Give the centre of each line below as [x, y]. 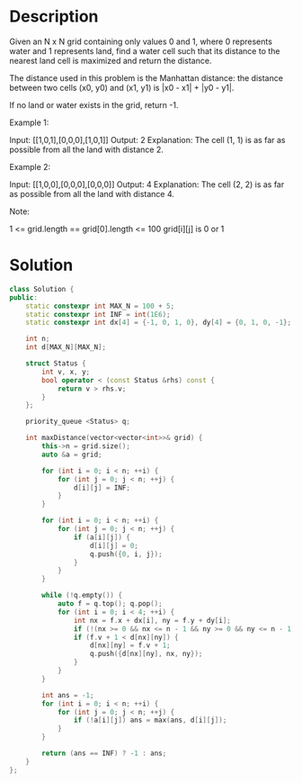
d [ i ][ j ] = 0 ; [114, 545]
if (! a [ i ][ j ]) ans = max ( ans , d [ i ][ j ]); [150, 720]
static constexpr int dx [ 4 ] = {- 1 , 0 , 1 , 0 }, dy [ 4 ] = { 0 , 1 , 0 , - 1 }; [159, 323]
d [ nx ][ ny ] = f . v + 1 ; [130, 645]
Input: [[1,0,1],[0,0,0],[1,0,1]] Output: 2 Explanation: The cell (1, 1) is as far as [147, 139]
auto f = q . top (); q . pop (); [110, 604]
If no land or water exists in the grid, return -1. [94, 104]
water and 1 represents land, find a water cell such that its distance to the [145, 50]
